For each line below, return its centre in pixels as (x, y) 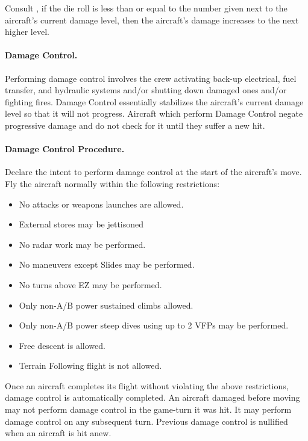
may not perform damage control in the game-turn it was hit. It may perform (148, 409)
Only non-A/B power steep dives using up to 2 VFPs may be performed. (154, 325)
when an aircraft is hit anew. (58, 433)
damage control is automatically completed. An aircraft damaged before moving (152, 397)
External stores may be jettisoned (81, 224)
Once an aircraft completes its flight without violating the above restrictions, (147, 385)
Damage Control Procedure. (65, 149)
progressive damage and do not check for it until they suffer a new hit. (135, 125)
